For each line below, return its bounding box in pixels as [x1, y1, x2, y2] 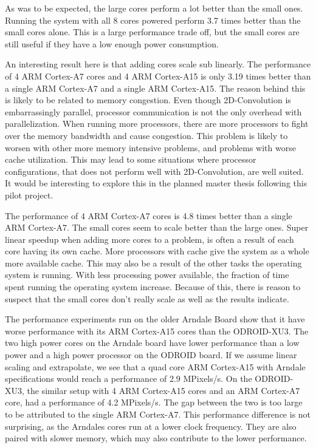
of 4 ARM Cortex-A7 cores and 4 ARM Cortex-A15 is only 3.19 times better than [5, 69, 311, 82]
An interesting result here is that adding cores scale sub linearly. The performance [5, 58, 311, 70]
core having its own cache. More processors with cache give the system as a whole [5, 245, 309, 257]
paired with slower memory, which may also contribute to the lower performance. [5, 432, 307, 444]
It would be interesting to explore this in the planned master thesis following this [5, 177, 307, 189]
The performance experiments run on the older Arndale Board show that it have [5, 313, 305, 325]
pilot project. [5, 188, 53, 201]
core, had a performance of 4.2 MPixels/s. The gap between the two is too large [5, 396, 303, 409]
